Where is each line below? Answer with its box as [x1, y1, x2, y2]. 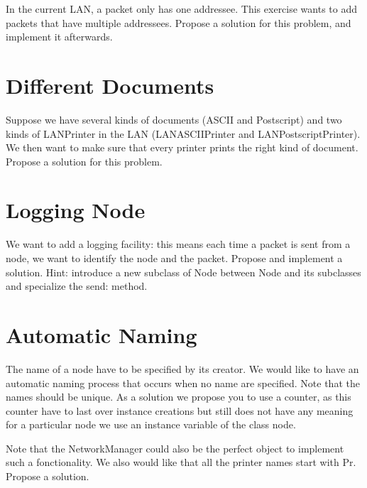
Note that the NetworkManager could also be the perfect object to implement [6, 440, 344, 455]
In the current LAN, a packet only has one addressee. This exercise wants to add [6, 1, 358, 16]
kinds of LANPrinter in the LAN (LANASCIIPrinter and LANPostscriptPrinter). [6, 126, 361, 141]
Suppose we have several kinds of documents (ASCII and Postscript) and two [6, 112, 342, 126]
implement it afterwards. [6, 29, 113, 44]
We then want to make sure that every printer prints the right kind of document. [6, 140, 358, 155]
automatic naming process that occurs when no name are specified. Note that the [6, 375, 360, 390]
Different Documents [6, 70, 214, 99]
